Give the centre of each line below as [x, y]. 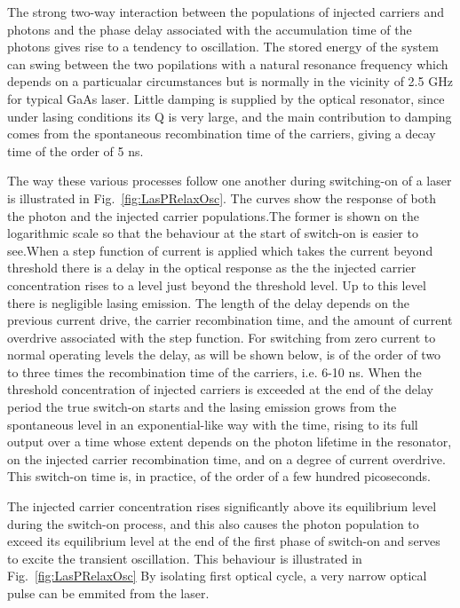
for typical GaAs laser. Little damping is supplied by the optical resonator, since [226, 98]
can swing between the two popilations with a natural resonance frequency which [228, 63]
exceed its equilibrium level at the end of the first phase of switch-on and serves [224, 541]
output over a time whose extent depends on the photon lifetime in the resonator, [230, 442]
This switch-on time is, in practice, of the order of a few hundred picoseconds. [219, 476]
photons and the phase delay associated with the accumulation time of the [210, 29]
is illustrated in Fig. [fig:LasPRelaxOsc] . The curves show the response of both [222, 197]
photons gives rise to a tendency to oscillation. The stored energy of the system [223, 47]
